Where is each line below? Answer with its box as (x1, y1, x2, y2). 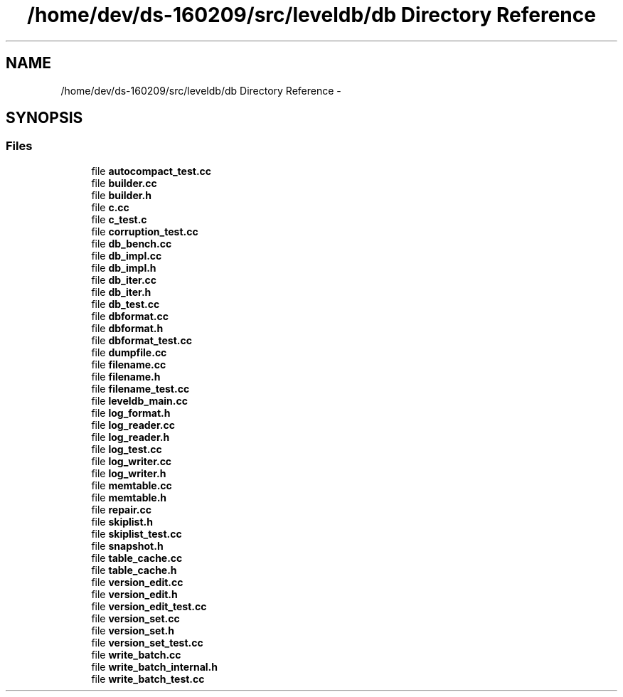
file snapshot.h (91, 539, 164, 552)
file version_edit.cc (91, 575, 183, 588)
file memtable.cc (91, 479, 172, 491)
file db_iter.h (91, 285, 151, 298)
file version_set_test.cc (91, 636, 203, 649)
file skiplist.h (91, 515, 153, 528)
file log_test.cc (91, 442, 162, 455)
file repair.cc (91, 503, 152, 516)
